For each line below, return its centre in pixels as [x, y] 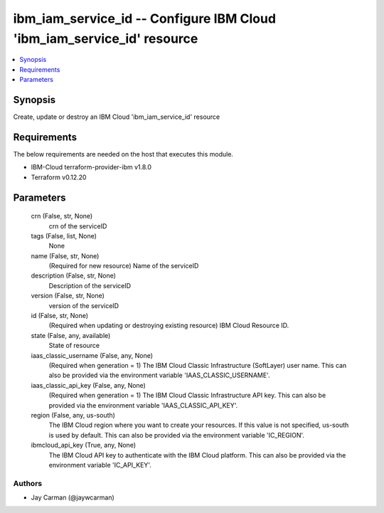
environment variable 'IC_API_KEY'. [100, 465]
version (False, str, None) [68, 296]
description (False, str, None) [74, 276]
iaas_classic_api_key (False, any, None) [88, 385]
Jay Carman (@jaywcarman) [73, 497]
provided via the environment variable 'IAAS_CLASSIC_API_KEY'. [143, 405]
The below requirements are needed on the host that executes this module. [123, 154]
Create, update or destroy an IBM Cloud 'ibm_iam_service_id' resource [117, 117]
